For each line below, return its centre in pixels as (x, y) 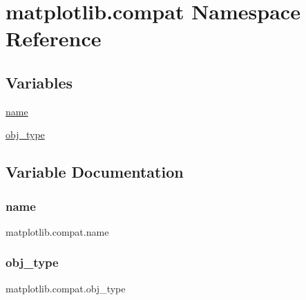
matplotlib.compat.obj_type (66, 288)
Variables (39, 82)
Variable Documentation (95, 172)
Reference (54, 38)
